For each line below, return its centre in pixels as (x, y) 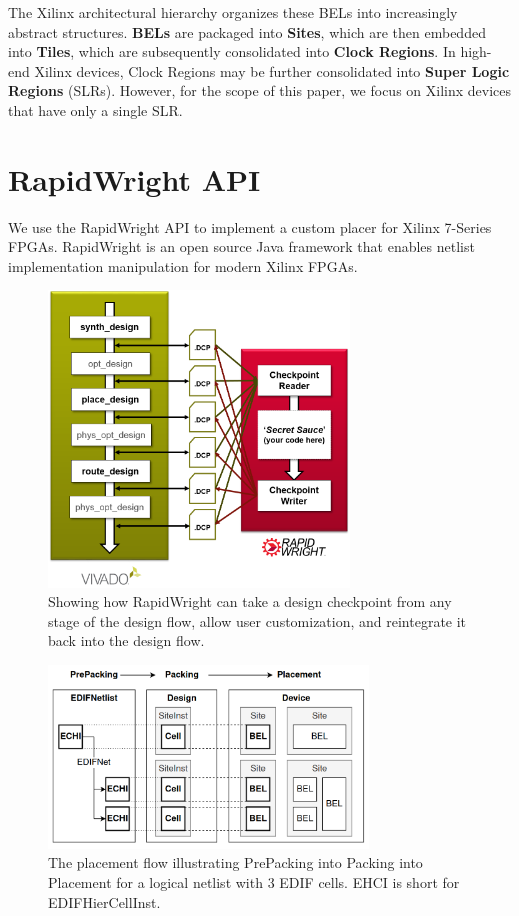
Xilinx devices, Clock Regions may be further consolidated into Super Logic (272, 70)
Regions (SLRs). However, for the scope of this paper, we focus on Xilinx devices (260, 90)
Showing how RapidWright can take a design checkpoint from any (250, 601)
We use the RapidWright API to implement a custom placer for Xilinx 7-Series (250, 226)
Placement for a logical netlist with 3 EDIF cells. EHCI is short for (254, 881)
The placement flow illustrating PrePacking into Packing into (235, 862)
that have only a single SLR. (95, 109)
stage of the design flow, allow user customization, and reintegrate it (257, 620)
